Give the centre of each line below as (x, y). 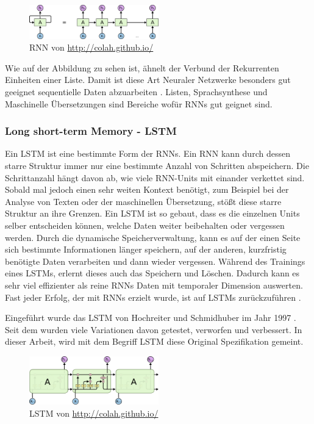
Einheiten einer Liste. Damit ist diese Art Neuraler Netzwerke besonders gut (148, 80)
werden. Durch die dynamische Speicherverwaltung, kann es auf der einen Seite (153, 237)
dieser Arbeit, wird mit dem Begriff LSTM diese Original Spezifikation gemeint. (154, 341)
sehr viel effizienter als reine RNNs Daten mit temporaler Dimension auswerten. (154, 285)
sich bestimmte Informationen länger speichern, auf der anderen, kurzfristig (146, 249)
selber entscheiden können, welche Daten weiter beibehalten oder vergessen (145, 225)
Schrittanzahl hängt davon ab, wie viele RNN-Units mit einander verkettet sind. (155, 177)
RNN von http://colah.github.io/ (91, 47)
